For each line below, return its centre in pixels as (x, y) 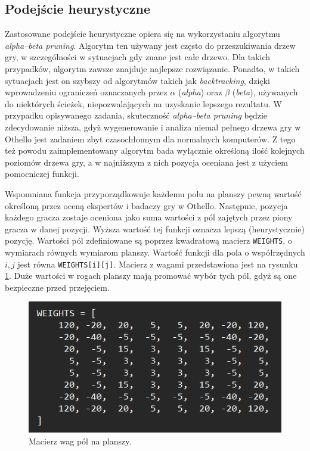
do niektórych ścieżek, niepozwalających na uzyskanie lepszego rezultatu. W (144, 103)
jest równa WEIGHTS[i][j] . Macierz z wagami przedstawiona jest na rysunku (158, 264)
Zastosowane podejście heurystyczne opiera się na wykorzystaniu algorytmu (142, 34)
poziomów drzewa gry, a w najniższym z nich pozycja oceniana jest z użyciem (147, 162)
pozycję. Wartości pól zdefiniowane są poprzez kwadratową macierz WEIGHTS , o (148, 240)
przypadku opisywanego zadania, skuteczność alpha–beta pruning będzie (136, 115)
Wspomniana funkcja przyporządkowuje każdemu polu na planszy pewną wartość (153, 193)
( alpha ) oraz (200, 92)
